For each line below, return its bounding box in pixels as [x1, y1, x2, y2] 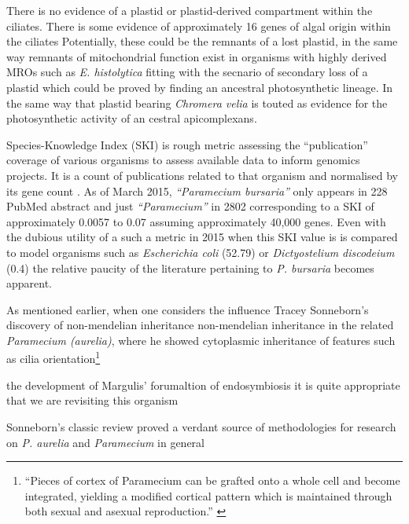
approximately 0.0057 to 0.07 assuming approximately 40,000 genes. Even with [6, 213, 386, 229]
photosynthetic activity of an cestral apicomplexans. [6, 110, 257, 126]
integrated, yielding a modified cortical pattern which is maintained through [24, 487, 392, 504]
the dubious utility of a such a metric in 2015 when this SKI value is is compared [6, 229, 398, 245]
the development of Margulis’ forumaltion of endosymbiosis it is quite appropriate [6, 376, 400, 393]
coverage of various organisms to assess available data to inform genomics [6, 152, 360, 168]
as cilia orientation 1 [6, 348, 101, 367]
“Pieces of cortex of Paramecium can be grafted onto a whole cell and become [24, 472, 400, 489]
